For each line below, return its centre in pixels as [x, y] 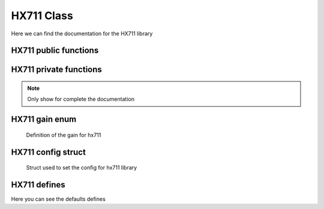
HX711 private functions [56, 70]
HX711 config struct [49, 152]
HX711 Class [42, 16]
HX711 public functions [55, 51]
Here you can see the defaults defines [58, 199]
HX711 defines [38, 185]
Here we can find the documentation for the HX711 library [82, 34]
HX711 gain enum [44, 119]
